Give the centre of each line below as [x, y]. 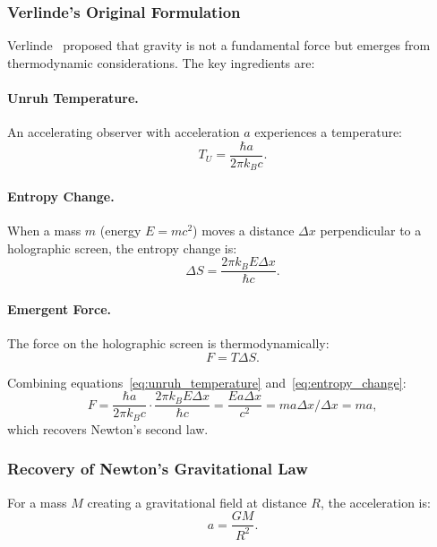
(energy [120, 231]
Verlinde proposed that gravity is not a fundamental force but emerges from [219, 45]
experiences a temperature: [329, 132]
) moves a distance [244, 231]
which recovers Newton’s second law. [108, 428]
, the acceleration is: [375, 502]
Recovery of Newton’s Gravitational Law [158, 469]
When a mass [44, 231]
